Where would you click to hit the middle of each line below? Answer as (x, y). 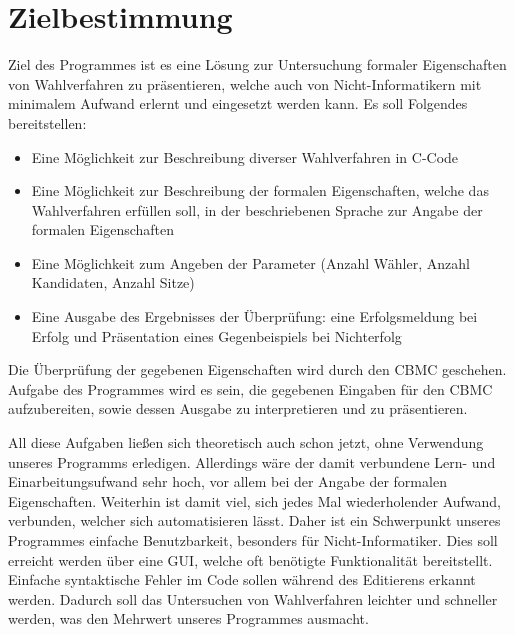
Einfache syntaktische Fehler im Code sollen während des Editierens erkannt (242, 579)
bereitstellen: (47, 122)
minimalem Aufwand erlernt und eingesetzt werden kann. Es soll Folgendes (238, 103)
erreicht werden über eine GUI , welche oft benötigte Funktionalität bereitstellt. (250, 559)
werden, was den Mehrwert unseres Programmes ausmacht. (188, 618)
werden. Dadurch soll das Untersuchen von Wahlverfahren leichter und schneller (253, 598)
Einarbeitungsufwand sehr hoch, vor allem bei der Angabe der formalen (227, 481)
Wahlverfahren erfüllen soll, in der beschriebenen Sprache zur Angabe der (257, 209)
